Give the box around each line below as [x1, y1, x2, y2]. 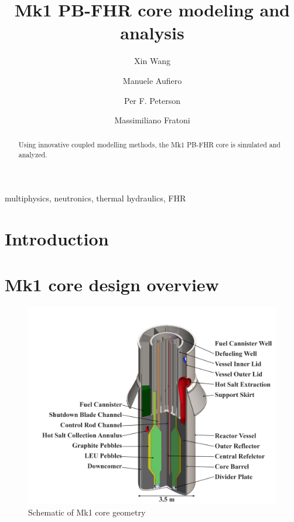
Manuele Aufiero [122, 74, 182, 86]
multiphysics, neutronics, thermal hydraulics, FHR [5, 191, 186, 204]
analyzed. [18, 150, 47, 160]
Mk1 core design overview [5, 272, 219, 296]
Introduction [5, 226, 109, 250]
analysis [120, 21, 184, 45]
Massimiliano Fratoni [114, 114, 190, 126]
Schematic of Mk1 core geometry [28, 506, 146, 518]
